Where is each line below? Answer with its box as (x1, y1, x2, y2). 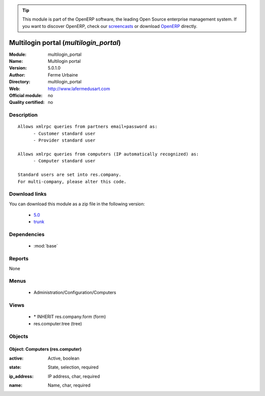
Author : (9, 72, 26, 78)
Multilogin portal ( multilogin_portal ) (9, 38, 121, 47)
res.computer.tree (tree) (33, 321, 82, 326)
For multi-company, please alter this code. (18, 179, 127, 184)
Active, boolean (48, 355, 79, 361)
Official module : (9, 93, 43, 99)
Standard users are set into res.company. (18, 172, 122, 177)
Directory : (9, 79, 30, 85)
